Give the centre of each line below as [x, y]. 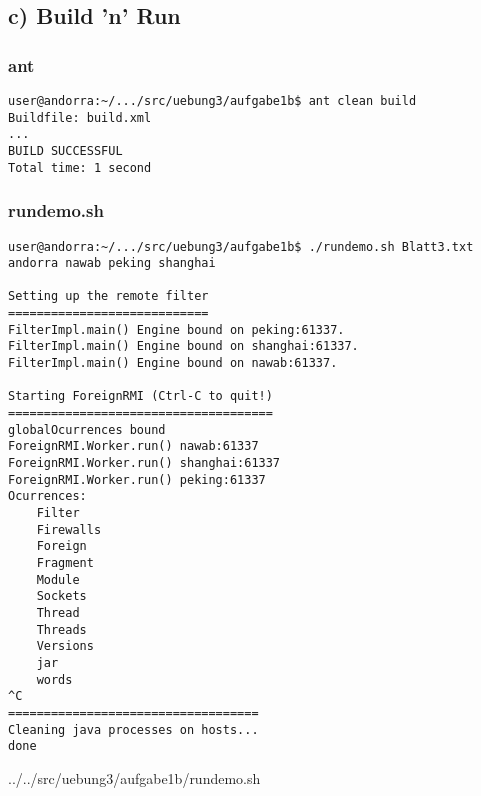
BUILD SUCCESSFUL [65, 150]
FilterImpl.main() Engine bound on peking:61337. [176, 329]
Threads [61, 629]
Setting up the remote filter [108, 296]
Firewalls [69, 529]
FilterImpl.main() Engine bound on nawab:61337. [173, 363]
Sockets [61, 596]
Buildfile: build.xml [80, 117]
